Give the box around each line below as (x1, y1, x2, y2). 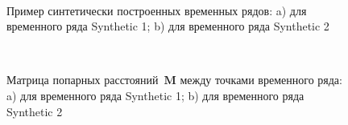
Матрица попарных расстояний (6, 71, 159, 88)
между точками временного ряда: (180, 71, 342, 88)
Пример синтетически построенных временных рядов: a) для (6, 2, 307, 18)
